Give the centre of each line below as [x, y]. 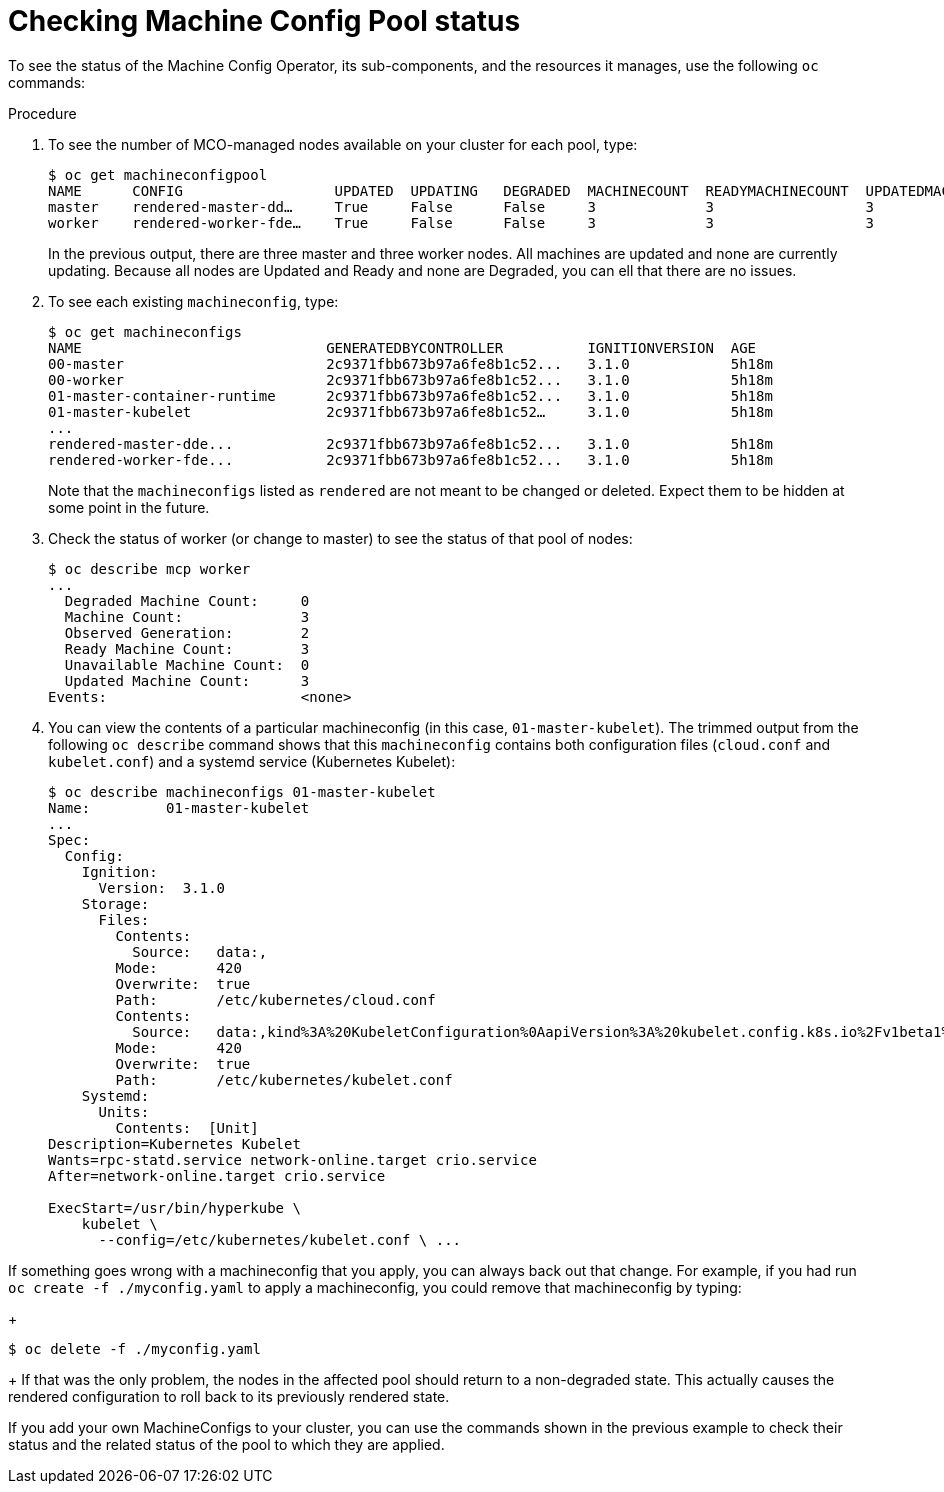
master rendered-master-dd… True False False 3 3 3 [461, 206]
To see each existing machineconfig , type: [193, 301]
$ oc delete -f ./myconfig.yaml [134, 1348]
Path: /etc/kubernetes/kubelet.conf [284, 1079]
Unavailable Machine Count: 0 [187, 664]
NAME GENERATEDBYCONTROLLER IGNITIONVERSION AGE [402, 347]
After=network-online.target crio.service [217, 1175]
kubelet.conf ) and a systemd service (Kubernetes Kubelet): [252, 761]
